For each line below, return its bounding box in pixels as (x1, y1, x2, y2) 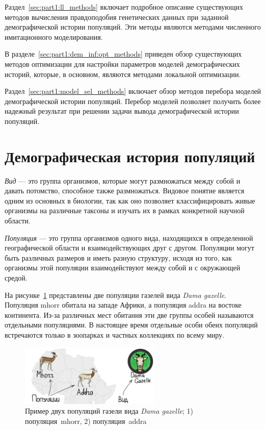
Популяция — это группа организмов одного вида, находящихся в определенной (5, 232, 253, 243)
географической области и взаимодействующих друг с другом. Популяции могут (5, 242, 254, 253)
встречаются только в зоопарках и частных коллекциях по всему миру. (5, 329, 224, 340)
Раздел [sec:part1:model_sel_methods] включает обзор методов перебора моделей (5, 86, 261, 96)
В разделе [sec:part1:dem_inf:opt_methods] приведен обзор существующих (5, 48, 242, 59)
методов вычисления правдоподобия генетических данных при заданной (5, 11, 229, 22)
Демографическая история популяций (5, 145, 255, 166)
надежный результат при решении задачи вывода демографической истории (5, 106, 239, 116)
